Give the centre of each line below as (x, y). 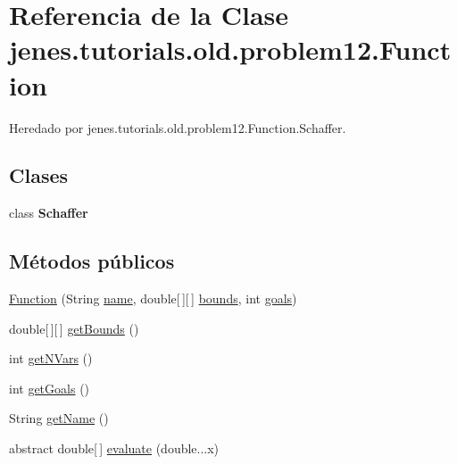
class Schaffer (49, 213)
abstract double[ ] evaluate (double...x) (114, 448)
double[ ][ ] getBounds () (74, 328)
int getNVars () (51, 358)
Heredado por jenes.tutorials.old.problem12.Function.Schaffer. (178, 127)
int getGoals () (50, 388)
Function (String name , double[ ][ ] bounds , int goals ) (153, 298)
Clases (39, 175)
